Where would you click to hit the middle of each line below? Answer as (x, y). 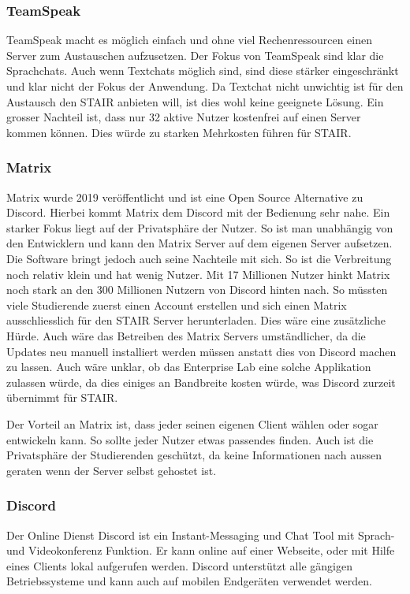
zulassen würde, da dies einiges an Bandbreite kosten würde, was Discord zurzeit (201, 382)
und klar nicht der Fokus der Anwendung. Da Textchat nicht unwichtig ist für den (205, 86)
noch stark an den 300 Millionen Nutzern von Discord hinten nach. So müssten (197, 290)
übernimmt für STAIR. (62, 397)
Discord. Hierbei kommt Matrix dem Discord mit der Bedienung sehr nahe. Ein (198, 212)
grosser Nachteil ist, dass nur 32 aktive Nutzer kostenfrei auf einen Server (184, 117)
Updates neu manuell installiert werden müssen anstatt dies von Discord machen (201, 351)
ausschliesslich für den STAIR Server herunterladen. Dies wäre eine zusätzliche (196, 320)
